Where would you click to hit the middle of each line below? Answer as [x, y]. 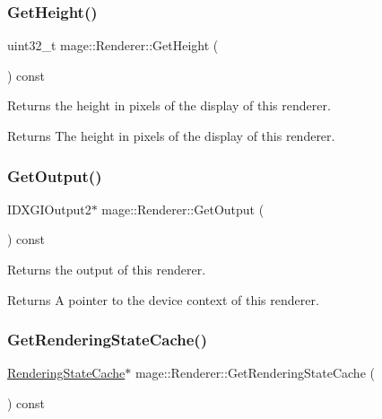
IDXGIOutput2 [49, 209]
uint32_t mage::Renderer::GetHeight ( [113, 45]
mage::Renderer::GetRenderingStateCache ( [255, 373]
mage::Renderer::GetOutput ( [183, 209]
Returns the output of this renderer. [107, 269]
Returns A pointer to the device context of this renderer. [163, 299]
